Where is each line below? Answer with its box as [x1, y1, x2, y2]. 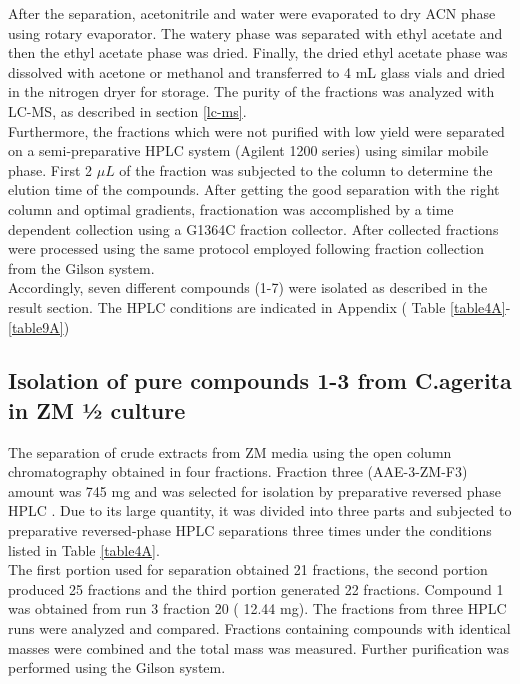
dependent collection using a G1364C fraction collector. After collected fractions [8, 218, 499, 239]
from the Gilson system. [8, 257, 155, 278]
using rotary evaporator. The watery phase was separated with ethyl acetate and [8, 22, 503, 43]
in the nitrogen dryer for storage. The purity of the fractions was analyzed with [8, 81, 495, 102]
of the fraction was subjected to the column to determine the [119, 159, 493, 180]
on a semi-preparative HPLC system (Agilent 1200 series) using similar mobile [8, 140, 489, 161]
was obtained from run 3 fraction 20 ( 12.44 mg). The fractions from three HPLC [8, 598, 507, 619]
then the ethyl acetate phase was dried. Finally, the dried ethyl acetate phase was [8, 42, 508, 63]
